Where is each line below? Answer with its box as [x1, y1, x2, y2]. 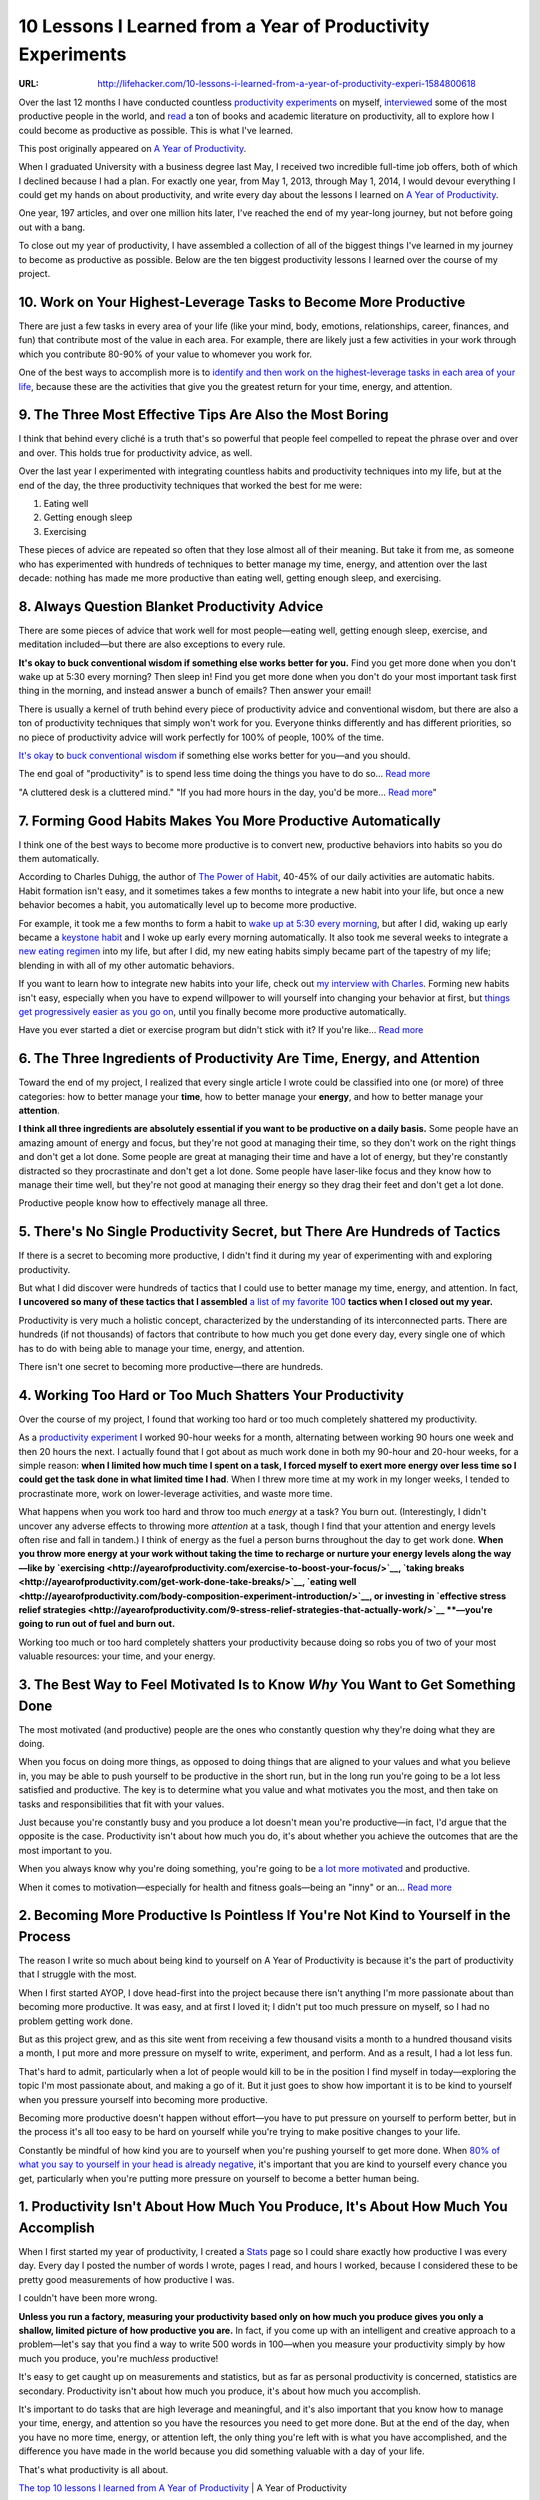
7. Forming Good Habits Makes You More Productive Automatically [18, 812, 441, 829]
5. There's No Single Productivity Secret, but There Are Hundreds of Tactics [18, 1223, 501, 1240]
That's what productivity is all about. [18, 2463, 169, 2475]
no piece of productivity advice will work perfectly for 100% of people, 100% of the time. [18, 731, 385, 743]
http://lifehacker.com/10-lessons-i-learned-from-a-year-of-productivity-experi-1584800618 [97, 78, 477, 90]
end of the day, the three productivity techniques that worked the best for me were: [18, 479, 362, 491]
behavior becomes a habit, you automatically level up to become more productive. [18, 899, 357, 911]
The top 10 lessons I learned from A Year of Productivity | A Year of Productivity [18, 2481, 347, 2494]
